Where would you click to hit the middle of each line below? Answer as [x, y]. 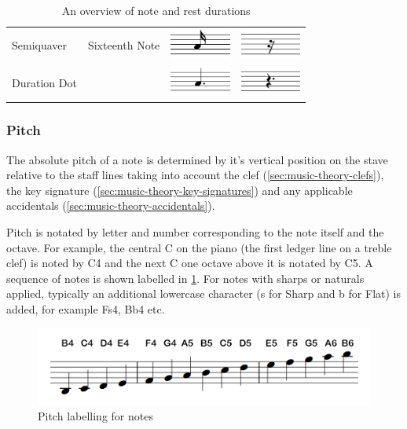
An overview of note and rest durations [156, 10]
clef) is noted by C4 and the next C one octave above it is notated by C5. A [190, 263]
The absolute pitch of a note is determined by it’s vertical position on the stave [197, 159]
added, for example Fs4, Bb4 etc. [86, 308]
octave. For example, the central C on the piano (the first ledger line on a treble [199, 247]
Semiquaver [40, 45]
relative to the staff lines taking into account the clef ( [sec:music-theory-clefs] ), [195, 175]
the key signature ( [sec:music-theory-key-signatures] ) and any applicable [180, 190]
